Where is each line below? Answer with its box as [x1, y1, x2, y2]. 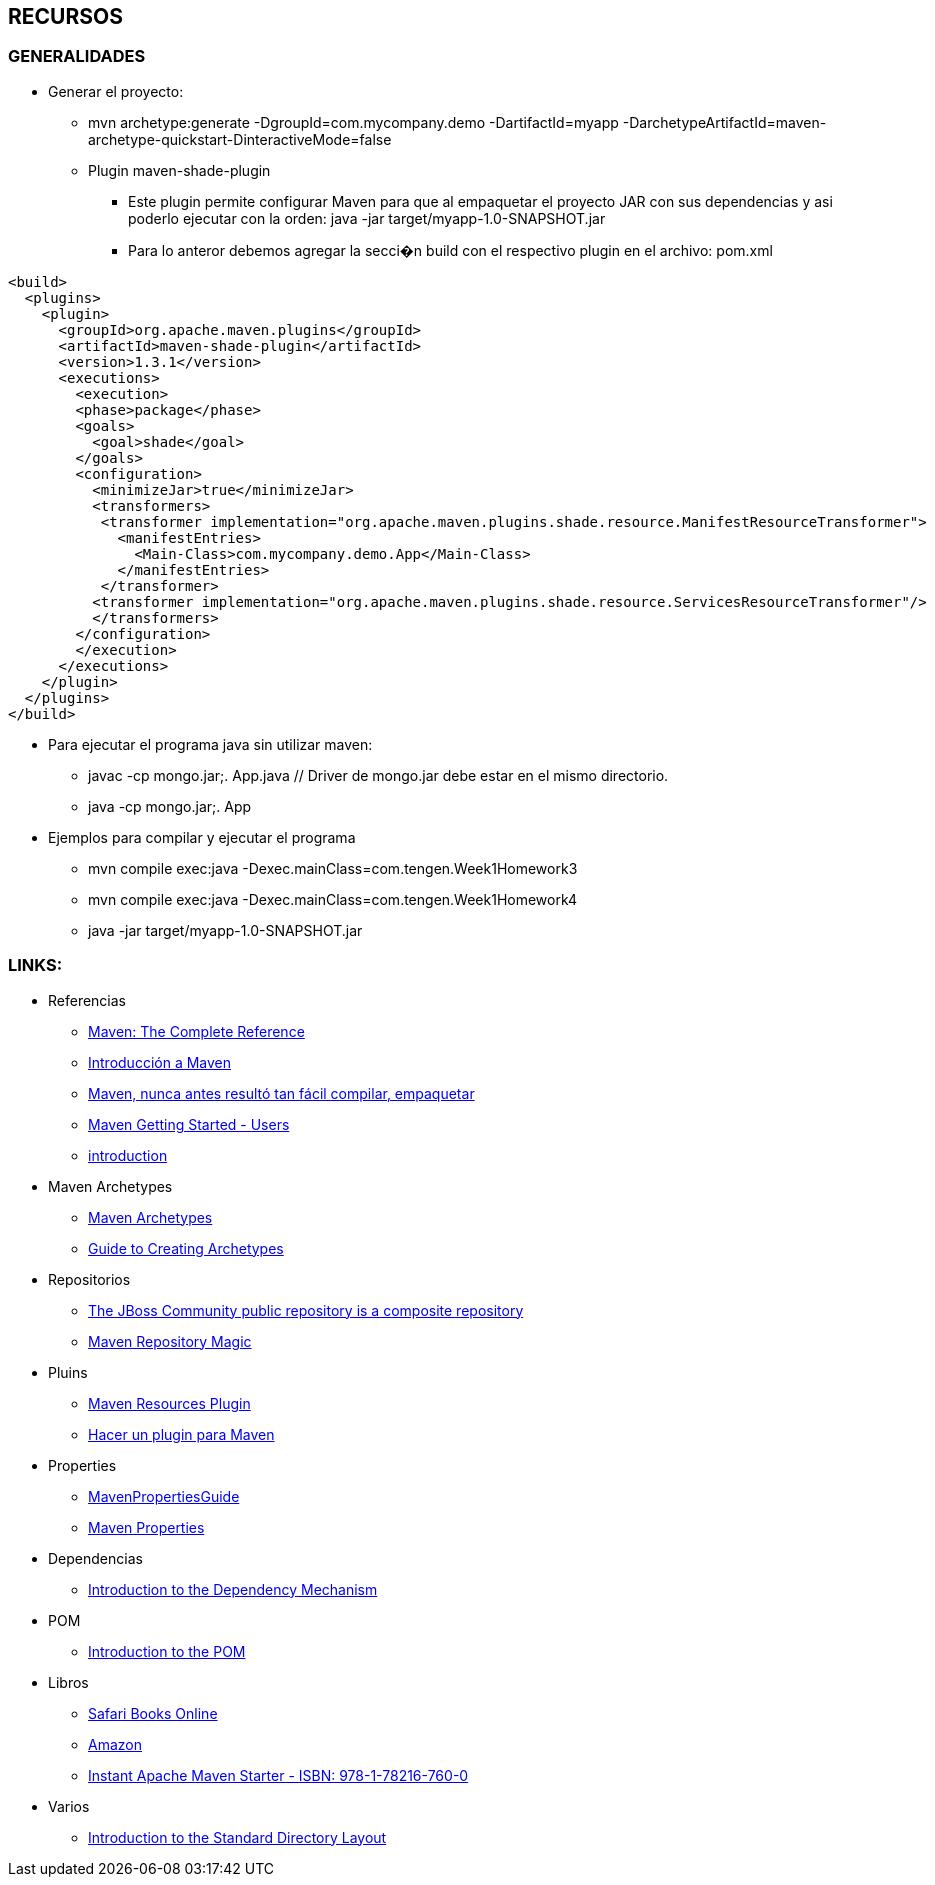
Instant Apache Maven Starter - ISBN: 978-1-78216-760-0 [88, 1766, 469, 1784]
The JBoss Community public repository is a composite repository [88, 1301, 524, 1319]
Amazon [88, 1735, 142, 1753]
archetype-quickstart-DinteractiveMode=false [88, 130, 392, 148]
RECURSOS [8, 4, 123, 29]
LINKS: [8, 955, 63, 976]
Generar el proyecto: [48, 82, 184, 100]
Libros [48, 1673, 89, 1691]
